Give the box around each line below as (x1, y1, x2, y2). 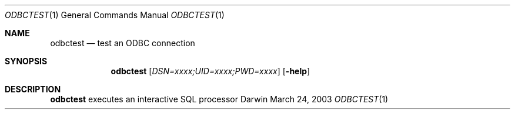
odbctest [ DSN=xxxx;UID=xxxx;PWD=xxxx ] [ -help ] (111, 66, 310, 76)
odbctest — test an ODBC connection (50, 38, 195, 48)
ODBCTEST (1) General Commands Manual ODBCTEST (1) (5, 10, 225, 20)
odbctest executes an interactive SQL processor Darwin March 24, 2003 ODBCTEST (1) (50, 94, 389, 104)
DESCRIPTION (5, 84, 61, 94)
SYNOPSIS (5, 56, 48, 66)
